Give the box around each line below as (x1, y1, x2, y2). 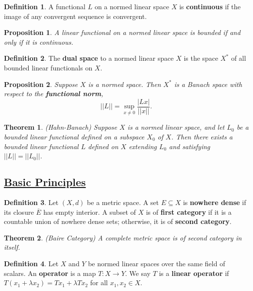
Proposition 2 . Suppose (4, 79, 78, 89)
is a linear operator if (159, 268, 229, 278)
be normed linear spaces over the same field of (88, 258, 225, 268)
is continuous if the (179, 1, 241, 11)
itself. (4, 242, 20, 252)
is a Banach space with (174, 79, 242, 89)
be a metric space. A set (87, 197, 159, 207)
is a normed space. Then (88, 79, 161, 89)
